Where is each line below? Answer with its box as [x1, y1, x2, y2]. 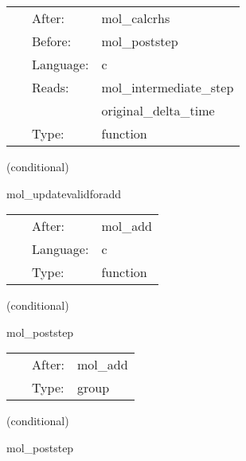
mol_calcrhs [101, 9, 170, 27]
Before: [32, 32, 72, 50]
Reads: [32, 78, 69, 96]
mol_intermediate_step [101, 78, 234, 96]
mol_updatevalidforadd [6, 185, 121, 201]
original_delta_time [101, 101, 215, 119]
